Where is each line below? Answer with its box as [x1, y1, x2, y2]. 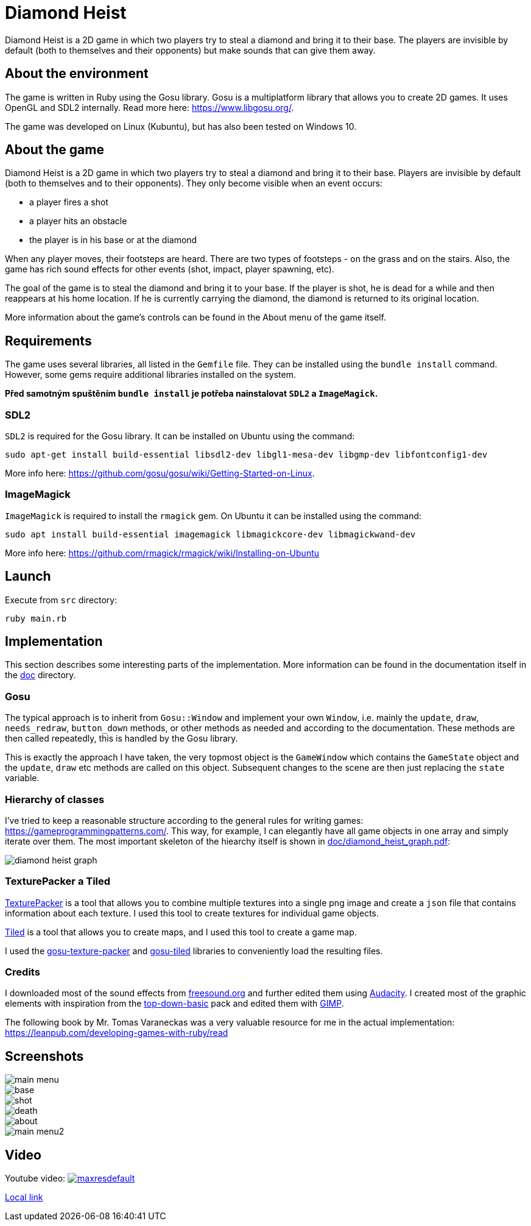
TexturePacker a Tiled [5, 875, 111, 888]
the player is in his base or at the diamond [29, 235, 197, 246]
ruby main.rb [5, 613, 67, 623]
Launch [5, 569, 51, 584]
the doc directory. [5, 670, 76, 681]
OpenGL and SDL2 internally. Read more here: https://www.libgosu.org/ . [5, 102, 294, 113]
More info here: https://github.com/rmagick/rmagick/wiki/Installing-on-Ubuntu [5, 547, 320, 558]
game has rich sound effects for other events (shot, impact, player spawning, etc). [5, 264, 334, 275]
